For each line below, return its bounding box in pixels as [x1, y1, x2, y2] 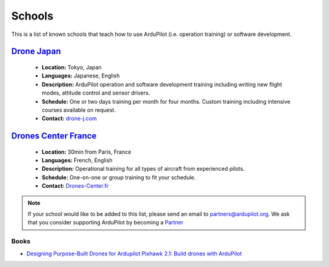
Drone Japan [11, 46, 61, 57]
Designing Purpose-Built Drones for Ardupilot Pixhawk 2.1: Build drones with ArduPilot [26, 250, 242, 257]
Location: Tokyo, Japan [41, 63, 102, 71]
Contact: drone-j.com [41, 115, 97, 122]
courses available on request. [41, 106, 116, 113]
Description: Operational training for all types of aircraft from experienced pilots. [41, 165, 245, 173]
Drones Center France [11, 131, 97, 141]
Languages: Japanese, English [41, 72, 120, 79]
